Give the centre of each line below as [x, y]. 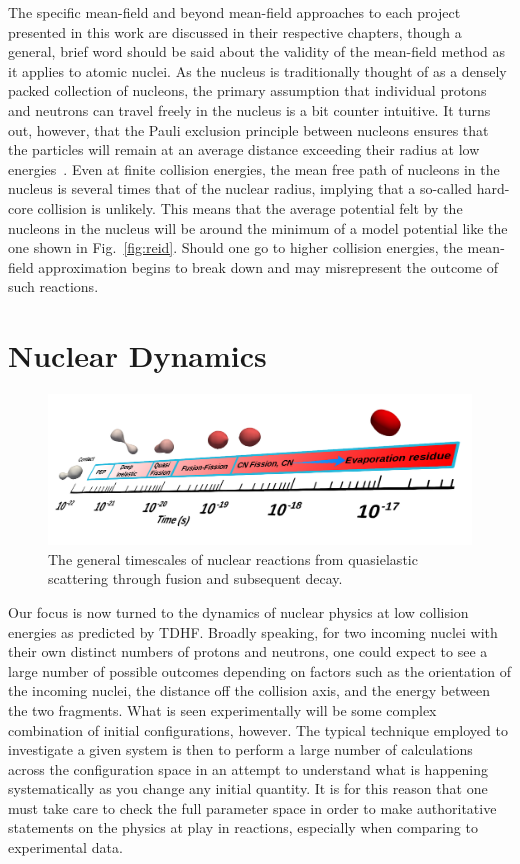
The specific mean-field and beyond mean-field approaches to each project [234, 12]
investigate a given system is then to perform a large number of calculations [240, 749]
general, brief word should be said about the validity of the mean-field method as [256, 51]
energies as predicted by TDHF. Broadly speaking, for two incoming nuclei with [253, 631]
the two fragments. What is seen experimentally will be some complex [222, 709]
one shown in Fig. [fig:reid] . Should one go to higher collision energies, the [235, 247]
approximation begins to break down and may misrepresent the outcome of [268, 266]
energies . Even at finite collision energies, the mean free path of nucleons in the [254, 168]
